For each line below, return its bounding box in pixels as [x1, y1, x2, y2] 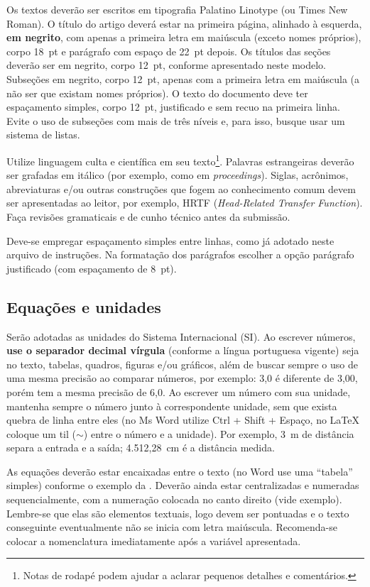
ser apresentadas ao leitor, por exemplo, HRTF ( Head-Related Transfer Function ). [6, 195, 363, 210]
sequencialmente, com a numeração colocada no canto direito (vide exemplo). [6, 492, 342, 507]
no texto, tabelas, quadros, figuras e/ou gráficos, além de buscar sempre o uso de [6, 356, 358, 371]
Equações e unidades [6, 295, 161, 317]
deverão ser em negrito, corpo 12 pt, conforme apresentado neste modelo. [6, 57, 326, 72]
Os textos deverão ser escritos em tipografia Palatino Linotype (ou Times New [6, 2, 348, 16]
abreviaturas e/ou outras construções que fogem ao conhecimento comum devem [6, 181, 356, 196]
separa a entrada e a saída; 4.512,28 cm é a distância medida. [6, 440, 275, 455]
